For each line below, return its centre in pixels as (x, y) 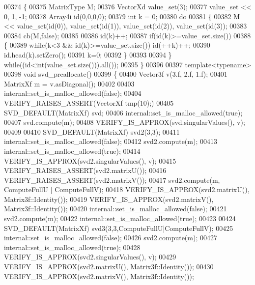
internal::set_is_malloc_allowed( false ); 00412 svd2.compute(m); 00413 (111, 141)
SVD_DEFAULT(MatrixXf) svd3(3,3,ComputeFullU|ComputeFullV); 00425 (119, 228)
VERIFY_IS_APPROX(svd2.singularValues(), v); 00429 (90, 257)
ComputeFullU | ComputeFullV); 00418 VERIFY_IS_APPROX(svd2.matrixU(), (127, 189)
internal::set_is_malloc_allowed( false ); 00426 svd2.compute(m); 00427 (111, 238)
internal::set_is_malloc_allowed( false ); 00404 (73, 93)
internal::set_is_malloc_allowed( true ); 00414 (72, 151)
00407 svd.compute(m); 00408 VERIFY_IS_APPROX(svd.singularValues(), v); (125, 122)
